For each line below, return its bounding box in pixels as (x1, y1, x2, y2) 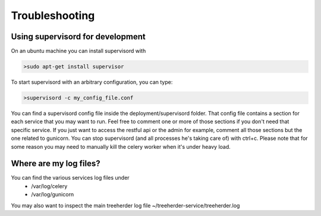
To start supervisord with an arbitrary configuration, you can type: (11, 79, 173, 86)
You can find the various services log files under (11, 174, 130, 181)
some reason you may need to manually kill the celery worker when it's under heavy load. (11, 143, 231, 150)
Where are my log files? (11, 158, 100, 169)
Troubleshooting (11, 9, 95, 22)
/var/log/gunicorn (31, 191, 74, 198)
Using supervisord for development (11, 32, 146, 42)
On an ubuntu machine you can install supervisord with (11, 48, 146, 55)
